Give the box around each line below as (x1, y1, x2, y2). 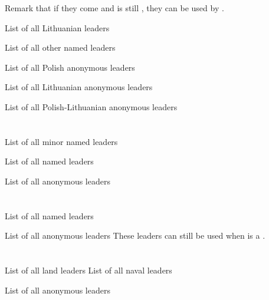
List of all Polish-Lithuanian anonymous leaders (5, 100, 178, 113)
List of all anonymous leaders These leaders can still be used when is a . (5, 229, 265, 242)
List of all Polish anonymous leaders (5, 61, 135, 73)
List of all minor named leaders (5, 135, 118, 147)
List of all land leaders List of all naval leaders (5, 264, 172, 276)
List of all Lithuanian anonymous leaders (5, 81, 153, 93)
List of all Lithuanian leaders (5, 21, 110, 34)
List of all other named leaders (5, 41, 116, 54)
